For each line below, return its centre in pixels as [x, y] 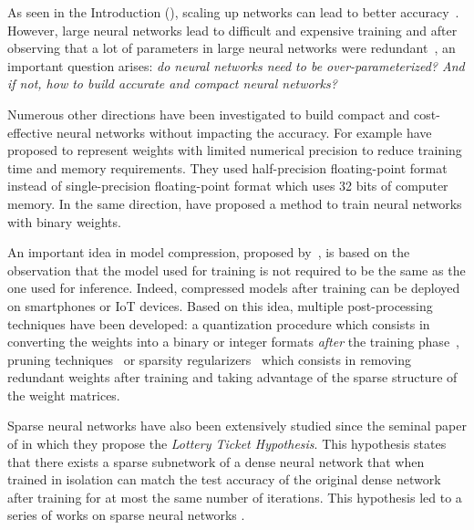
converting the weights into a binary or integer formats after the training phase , [234, 342]
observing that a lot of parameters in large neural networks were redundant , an [232, 48]
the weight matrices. [64, 395]
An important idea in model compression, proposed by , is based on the [209, 252]
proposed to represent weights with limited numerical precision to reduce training [235, 150]
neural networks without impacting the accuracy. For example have [244, 132]
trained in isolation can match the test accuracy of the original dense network [224, 479]
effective [30, 132]
